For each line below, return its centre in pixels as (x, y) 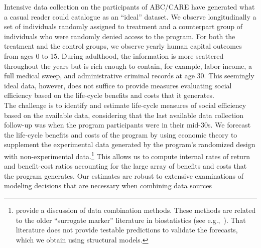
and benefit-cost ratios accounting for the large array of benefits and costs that (125, 166)
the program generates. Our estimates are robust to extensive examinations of (124, 175)
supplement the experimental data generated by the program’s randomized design (130, 144)
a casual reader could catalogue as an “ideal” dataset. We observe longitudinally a (130, 16)
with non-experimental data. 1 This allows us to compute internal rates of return (127, 155)
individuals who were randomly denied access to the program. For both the (120, 36)
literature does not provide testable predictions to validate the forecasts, (127, 230)
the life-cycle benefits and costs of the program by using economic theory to (121, 134)
